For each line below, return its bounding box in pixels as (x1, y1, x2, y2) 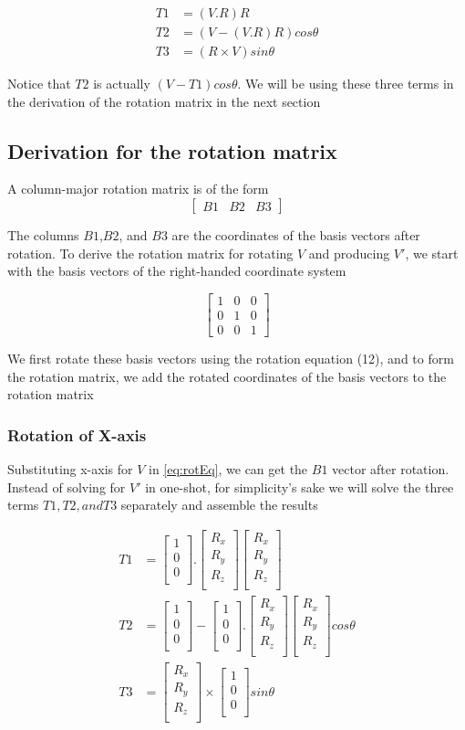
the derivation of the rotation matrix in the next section (7, 91, 321, 111)
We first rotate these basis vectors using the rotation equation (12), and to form (7, 348, 454, 367)
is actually (93, 74, 150, 93)
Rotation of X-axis (7, 423, 147, 446)
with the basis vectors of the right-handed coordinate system (7, 261, 346, 280)
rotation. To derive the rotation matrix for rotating (7, 243, 294, 262)
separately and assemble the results (120, 495, 318, 514)
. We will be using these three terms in (237, 74, 454, 93)
